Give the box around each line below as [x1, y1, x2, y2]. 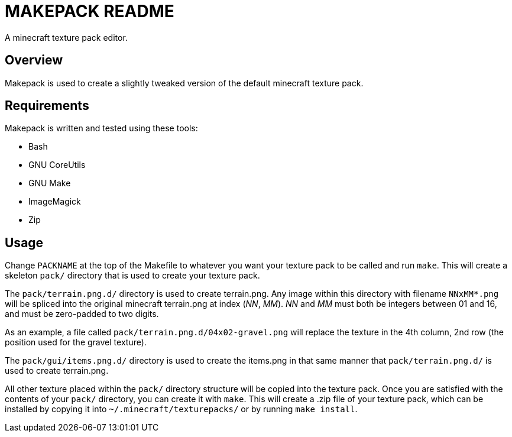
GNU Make [28, 178, 71, 189]
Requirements [5, 98, 89, 114]
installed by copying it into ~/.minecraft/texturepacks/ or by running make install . [5, 404, 358, 415]
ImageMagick [28, 196, 81, 207]
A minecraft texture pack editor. [5, 32, 128, 43]
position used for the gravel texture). [5, 337, 147, 348]
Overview [5, 53, 63, 68]
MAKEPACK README [5, 1, 174, 21]
